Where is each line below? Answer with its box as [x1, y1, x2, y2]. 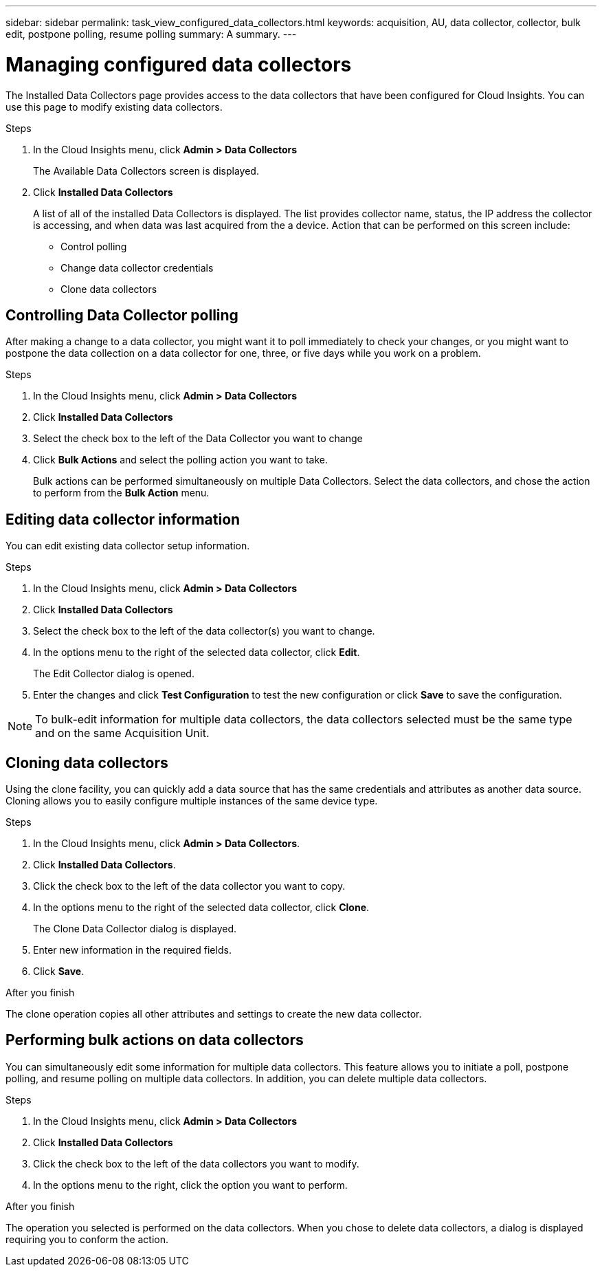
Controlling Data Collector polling [5, 306, 238, 324]
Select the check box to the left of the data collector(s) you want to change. [33, 625, 375, 637]
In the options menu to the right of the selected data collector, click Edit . [33, 646, 360, 659]
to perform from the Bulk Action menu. [33, 487, 210, 499]
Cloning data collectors [5, 754, 168, 771]
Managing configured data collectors [5, 52, 352, 76]
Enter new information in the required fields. [33, 944, 232, 956]
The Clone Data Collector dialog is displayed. [33, 923, 237, 935]
